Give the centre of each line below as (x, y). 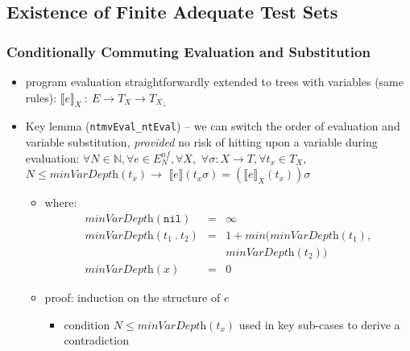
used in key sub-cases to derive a (319, 324)
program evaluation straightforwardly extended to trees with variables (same (214, 81)
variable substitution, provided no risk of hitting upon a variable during (201, 142)
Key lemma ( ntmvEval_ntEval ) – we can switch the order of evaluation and (213, 126)
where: (61, 202)
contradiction (96, 340)
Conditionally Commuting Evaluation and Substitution (188, 51)
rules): (41, 97)
